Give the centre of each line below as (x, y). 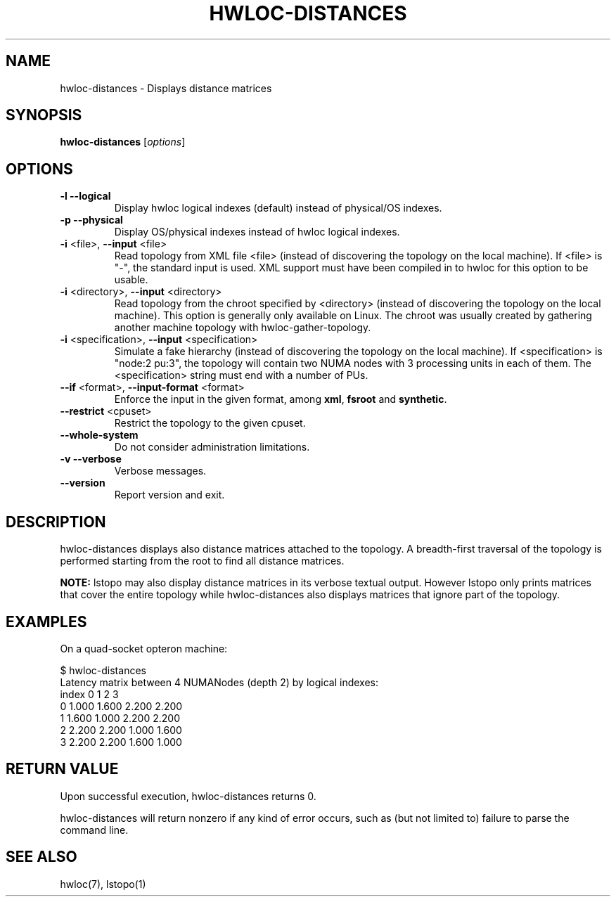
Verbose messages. (160, 471)
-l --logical (85, 196)
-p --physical (91, 220)
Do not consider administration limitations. (212, 447)
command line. (94, 830)
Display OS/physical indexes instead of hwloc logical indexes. (257, 232)
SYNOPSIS (44, 115)
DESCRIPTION (56, 522)
